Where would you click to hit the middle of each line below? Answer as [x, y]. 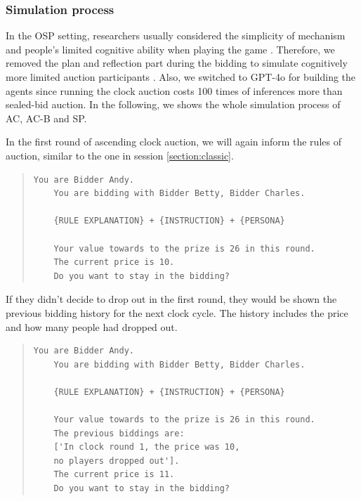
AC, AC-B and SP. [46, 118]
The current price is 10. [114, 262]
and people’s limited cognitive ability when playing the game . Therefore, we [170, 49]
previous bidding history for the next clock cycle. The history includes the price [177, 312]
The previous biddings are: [119, 433]
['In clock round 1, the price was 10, [147, 447]
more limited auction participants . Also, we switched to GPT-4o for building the [181, 77]
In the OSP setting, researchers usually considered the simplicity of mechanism [176, 35]
